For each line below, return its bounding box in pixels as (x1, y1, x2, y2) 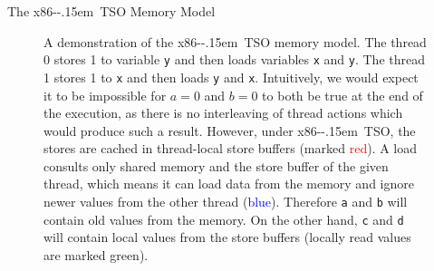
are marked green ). (43, 245, 149, 264)
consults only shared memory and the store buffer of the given (43, 156, 389, 175)
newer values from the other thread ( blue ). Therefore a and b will (43, 192, 408, 211)
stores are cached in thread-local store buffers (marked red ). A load (43, 139, 418, 158)
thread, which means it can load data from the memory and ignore (43, 174, 414, 193)
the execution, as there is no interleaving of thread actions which (43, 103, 403, 122)
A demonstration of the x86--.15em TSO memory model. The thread (43, 32, 427, 51)
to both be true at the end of (262, 85, 423, 104)
